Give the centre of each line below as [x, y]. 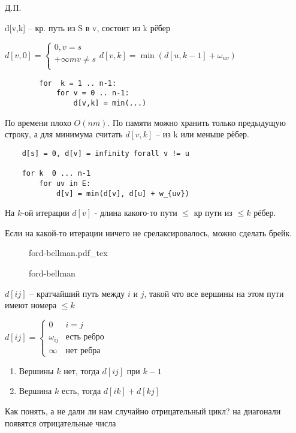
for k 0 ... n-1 [56, 174]
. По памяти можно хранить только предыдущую [197, 122]
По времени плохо [38, 122]
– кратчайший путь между [77, 293]
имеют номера [31, 305]
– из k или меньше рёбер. [203, 134]
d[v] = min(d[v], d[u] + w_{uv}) [123, 193]
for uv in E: [65, 183]
